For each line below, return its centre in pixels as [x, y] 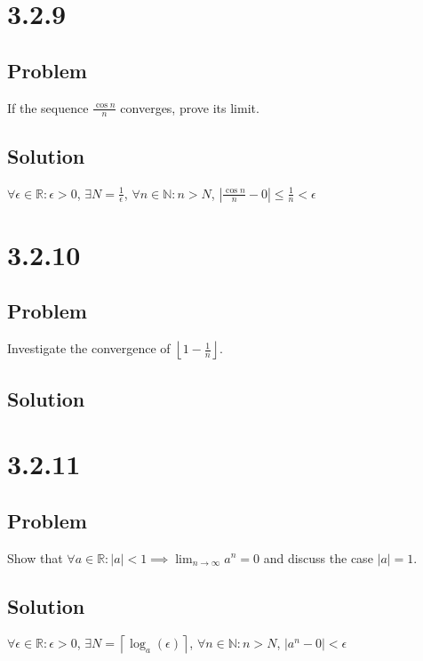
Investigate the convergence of [89, 348]
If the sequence [48, 107]
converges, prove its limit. [190, 107]
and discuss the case [318, 557]
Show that [35, 557]
